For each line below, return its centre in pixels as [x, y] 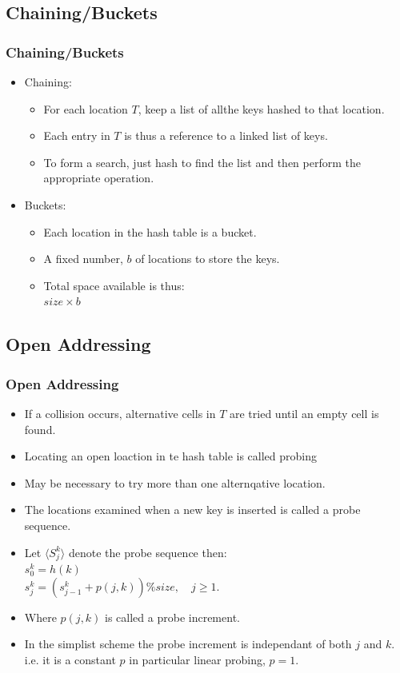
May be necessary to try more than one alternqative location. [175, 482]
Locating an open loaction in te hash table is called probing [170, 456]
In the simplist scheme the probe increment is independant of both [188, 644]
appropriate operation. [99, 178]
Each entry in [77, 135]
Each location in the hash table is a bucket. [150, 231]
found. [40, 429]
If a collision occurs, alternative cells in [120, 413]
